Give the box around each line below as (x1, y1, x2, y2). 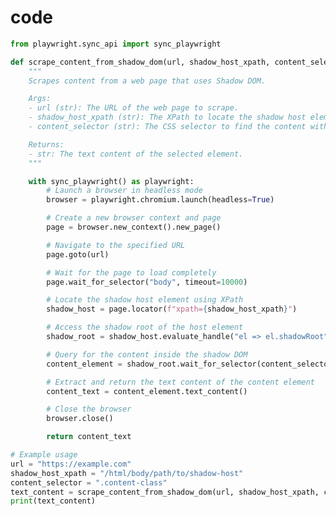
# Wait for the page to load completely (46, 267, 217, 278)
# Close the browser (46, 404, 132, 415)
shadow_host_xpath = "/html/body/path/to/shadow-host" (10, 468, 244, 478)
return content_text (46, 432, 132, 442)
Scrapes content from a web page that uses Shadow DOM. (28, 76, 267, 86)
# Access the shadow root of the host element (46, 322, 244, 333)
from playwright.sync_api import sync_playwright (10, 39, 222, 49)
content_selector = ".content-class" (10, 477, 168, 488)
